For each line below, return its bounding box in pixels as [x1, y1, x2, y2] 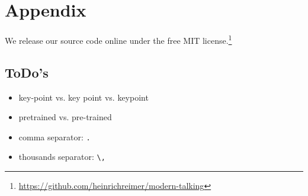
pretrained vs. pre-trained [18, 111, 112, 123]
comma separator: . [18, 130, 91, 143]
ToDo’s [5, 63, 49, 81]
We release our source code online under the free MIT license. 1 [5, 33, 232, 46]
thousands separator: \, [18, 150, 105, 163]
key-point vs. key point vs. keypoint [18, 91, 149, 103]
